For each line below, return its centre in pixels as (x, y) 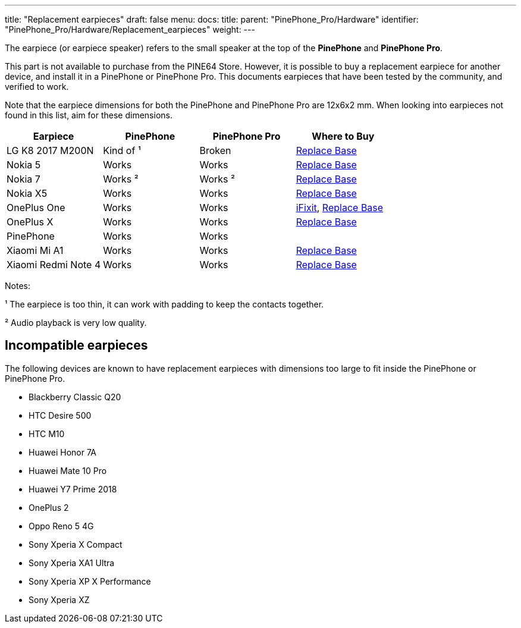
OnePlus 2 (49, 507)
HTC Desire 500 (60, 415)
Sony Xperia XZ (59, 599)
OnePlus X (30, 222)
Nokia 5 (24, 165)
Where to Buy (343, 136)
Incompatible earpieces (76, 346)
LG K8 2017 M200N (50, 150)
